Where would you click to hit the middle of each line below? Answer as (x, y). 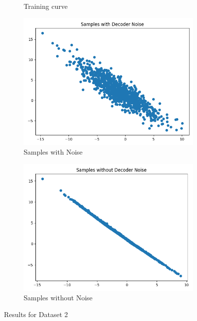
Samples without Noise (58, 298)
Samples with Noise (53, 152)
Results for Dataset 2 (36, 314)
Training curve (46, 6)
